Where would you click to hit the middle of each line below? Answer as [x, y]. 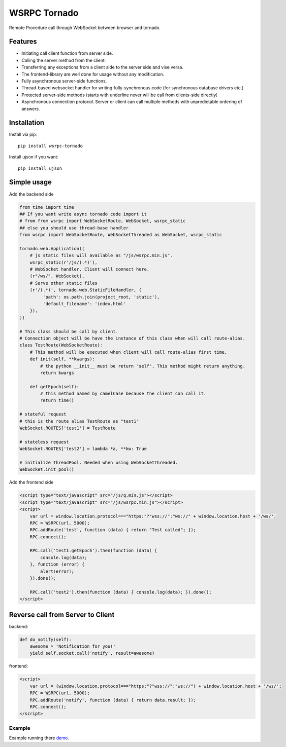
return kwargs [57, 373]
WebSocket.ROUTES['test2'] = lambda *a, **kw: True [83, 449]
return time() [57, 400]
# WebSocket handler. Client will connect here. [90, 269]
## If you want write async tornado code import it [83, 214]
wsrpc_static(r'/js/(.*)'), [64, 262]
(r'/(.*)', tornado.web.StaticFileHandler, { [86, 290]
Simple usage [30, 182]
